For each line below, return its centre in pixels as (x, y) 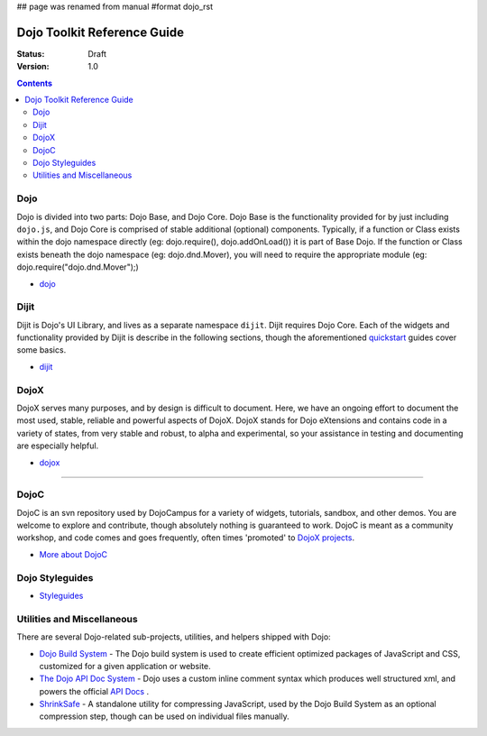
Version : (33, 67)
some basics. (41, 350)
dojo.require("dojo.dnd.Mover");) (78, 267)
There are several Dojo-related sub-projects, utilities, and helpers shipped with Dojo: (174, 637)
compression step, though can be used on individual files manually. (164, 716)
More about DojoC (74, 554)
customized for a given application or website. (125, 666)
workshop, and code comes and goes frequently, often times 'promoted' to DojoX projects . (186, 538)
